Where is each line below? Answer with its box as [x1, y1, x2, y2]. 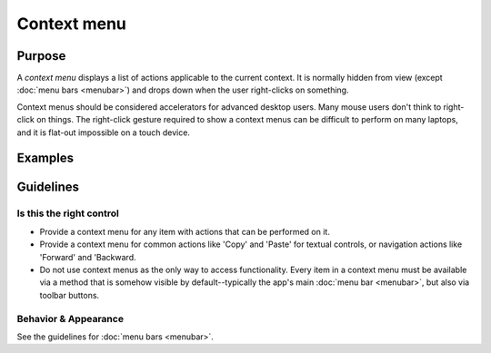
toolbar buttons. [39, 289, 100, 300]
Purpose [16, 48, 66, 64]
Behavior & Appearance [16, 312, 125, 325]
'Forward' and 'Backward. [39, 251, 136, 262]
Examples [16, 151, 75, 166]
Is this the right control [16, 207, 120, 220]
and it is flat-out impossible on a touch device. [16, 127, 191, 138]
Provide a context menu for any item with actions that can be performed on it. [39, 226, 331, 237]
